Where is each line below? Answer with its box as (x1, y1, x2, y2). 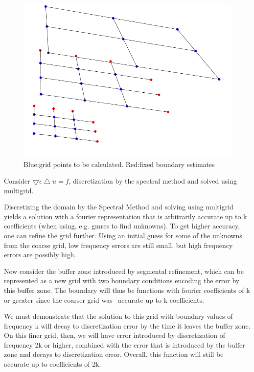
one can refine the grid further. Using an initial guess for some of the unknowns (4, 230, 242, 240)
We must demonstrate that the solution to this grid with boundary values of (4, 311, 233, 321)
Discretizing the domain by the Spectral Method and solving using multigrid (4, 202, 233, 212)
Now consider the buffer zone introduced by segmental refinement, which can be (4, 266, 244, 276)
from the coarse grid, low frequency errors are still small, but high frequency (4, 240, 233, 250)
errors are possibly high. (4, 249, 76, 260)
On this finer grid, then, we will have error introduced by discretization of (4, 330, 225, 340)
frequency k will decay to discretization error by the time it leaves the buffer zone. (4, 320, 251, 331)
